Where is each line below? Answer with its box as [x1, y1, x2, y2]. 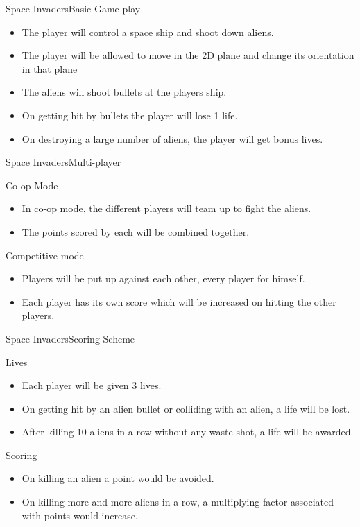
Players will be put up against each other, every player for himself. [22, 271, 305, 286]
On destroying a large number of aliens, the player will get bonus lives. [22, 131, 323, 146]
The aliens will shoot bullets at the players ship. [22, 85, 227, 99]
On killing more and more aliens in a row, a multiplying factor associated [22, 494, 334, 509]
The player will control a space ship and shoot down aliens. [22, 24, 274, 39]
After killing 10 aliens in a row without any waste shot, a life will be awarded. [22, 424, 354, 439]
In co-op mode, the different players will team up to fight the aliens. [22, 201, 311, 216]
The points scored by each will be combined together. [22, 224, 250, 239]
